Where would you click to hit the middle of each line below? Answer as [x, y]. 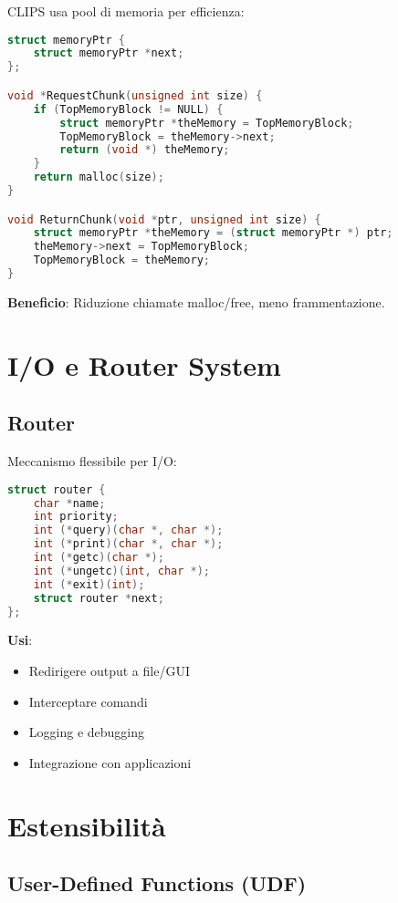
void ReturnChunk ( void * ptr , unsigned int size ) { [164, 219]
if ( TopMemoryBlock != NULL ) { [128, 109]
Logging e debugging [87, 732]
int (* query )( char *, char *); [128, 530]
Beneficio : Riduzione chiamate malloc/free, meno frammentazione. [196, 301]
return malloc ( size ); [99, 177]
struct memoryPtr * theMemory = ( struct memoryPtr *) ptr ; [213, 233]
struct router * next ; [99, 598]
